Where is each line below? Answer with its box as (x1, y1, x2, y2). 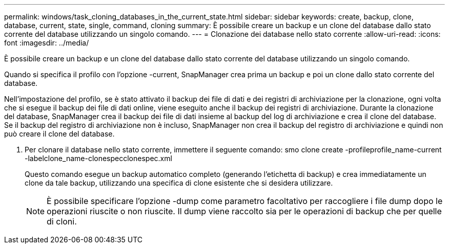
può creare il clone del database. (4, 129, 115, 138)
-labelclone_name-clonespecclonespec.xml (25, 154, 172, 163)
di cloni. (47, 216, 77, 227)
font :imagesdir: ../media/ (4, 38, 89, 47)
